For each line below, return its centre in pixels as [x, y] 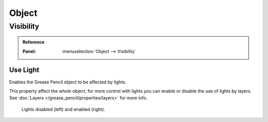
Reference [33, 42]
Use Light [24, 70]
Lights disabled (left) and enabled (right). [63, 109]
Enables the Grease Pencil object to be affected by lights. [68, 82]
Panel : [29, 51]
